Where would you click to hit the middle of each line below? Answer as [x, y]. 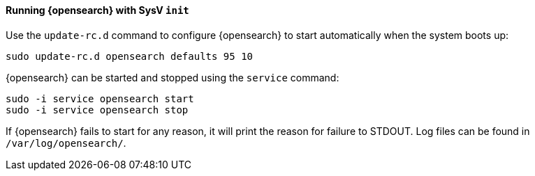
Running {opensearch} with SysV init [97, 10]
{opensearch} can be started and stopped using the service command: [173, 77]
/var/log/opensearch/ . [66, 143]
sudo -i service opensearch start [100, 98]
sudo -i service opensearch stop [97, 110]
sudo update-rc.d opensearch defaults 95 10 [130, 56]
